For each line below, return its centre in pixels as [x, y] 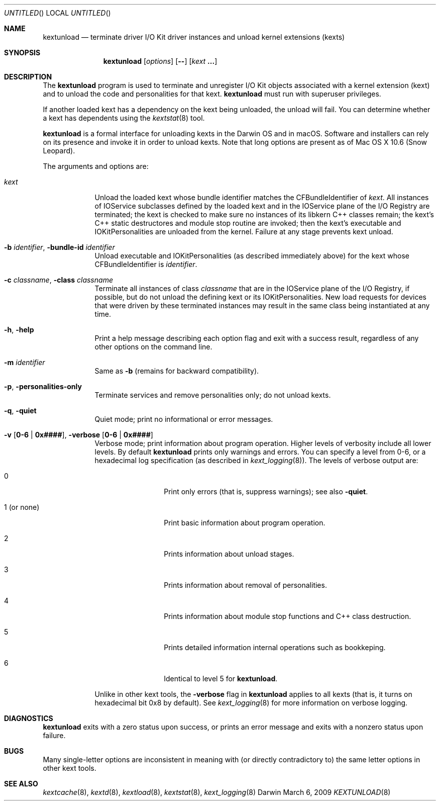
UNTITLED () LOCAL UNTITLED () [58, 13]
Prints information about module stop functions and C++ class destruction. [288, 616]
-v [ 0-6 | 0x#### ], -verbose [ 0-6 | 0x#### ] [79, 435]
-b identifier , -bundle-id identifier [60, 247]
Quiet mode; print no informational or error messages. [184, 419]
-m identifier [25, 362]
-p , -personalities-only [43, 386]
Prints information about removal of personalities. [245, 585]
